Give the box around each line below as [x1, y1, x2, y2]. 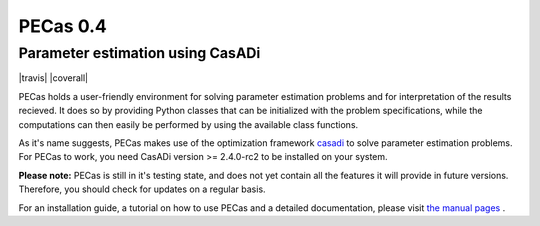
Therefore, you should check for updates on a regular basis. [18, 183, 266, 195]
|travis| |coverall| [18, 72, 89, 84]
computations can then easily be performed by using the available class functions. [18, 118, 359, 130]
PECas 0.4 [18, 15, 107, 37]
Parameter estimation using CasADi [18, 44, 261, 62]
